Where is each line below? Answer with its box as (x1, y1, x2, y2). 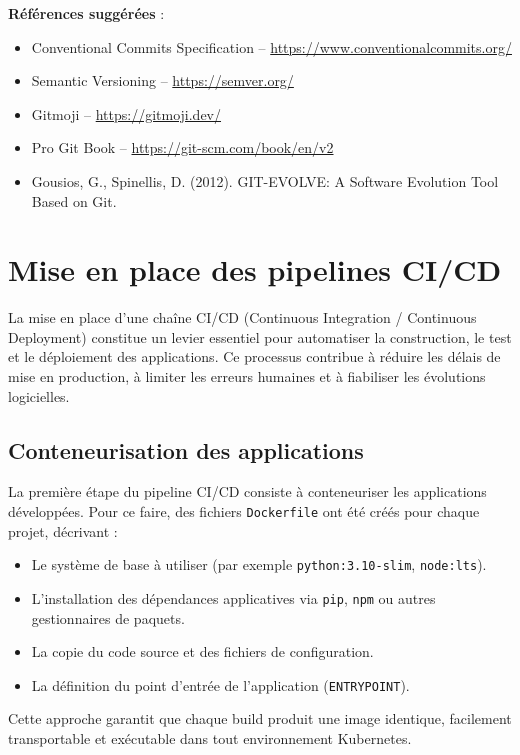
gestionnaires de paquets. (31, 607, 185, 628)
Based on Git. (31, 190, 117, 211)
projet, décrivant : (8, 520, 118, 541)
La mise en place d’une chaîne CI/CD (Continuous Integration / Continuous (8, 307, 477, 328)
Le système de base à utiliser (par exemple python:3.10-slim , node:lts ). (31, 554, 487, 575)
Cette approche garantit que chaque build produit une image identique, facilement (8, 708, 512, 729)
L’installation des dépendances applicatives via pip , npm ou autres (31, 587, 436, 608)
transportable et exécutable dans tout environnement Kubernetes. (8, 728, 412, 749)
